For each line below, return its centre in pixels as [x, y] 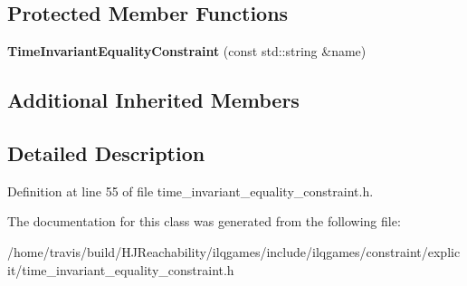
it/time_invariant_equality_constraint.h [121, 269]
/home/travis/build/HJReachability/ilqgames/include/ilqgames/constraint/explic [234, 251]
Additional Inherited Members [153, 100]
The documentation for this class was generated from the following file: [204, 221]
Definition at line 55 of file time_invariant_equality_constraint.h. [191, 191]
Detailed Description [106, 153]
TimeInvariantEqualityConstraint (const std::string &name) [187, 51]
